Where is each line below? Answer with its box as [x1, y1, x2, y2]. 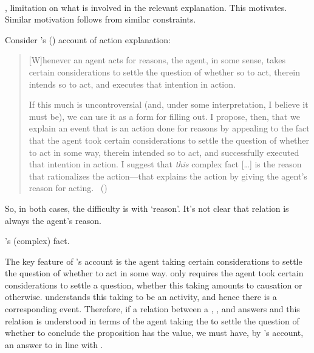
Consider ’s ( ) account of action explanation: [5, 33, 171, 46]
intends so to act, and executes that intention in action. [29, 77, 236, 90]
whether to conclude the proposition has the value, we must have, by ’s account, [5, 326, 304, 339]
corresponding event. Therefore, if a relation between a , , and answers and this [5, 302, 300, 315]
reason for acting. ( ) [29, 181, 108, 194]
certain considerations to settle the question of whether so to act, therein [29, 65, 300, 78]
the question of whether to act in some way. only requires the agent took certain [5, 267, 304, 279]
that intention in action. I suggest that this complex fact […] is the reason [29, 158, 302, 170]
